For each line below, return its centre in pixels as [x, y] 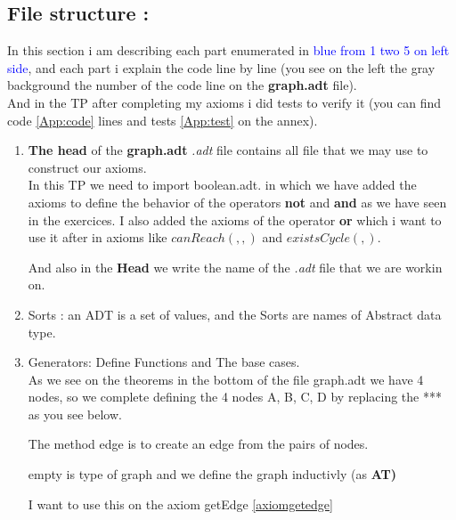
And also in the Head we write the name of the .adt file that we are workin [235, 267]
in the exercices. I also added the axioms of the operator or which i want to [235, 219]
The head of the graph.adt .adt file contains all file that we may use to [228, 150]
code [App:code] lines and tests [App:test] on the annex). [163, 120]
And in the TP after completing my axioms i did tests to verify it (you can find [224, 102]
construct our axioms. [87, 167]
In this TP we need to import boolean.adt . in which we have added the [222, 185]
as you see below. [75, 414]
